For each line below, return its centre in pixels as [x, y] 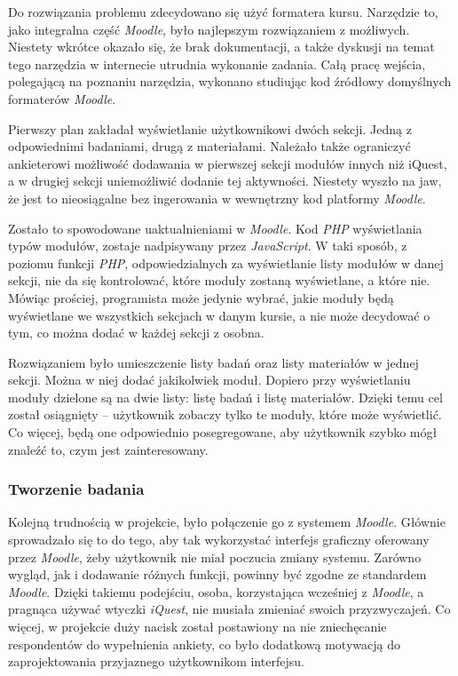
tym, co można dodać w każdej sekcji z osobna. [136, 333]
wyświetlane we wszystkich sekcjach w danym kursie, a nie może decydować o [219, 315]
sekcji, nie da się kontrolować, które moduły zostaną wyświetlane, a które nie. [219, 280]
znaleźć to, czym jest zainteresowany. [108, 449]
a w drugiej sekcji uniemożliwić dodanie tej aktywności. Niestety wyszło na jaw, [225, 181]
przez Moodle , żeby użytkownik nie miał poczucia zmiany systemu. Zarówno [215, 557]
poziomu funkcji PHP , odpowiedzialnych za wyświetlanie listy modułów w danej [226, 262]
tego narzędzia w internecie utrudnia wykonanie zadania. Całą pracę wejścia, [217, 64]
